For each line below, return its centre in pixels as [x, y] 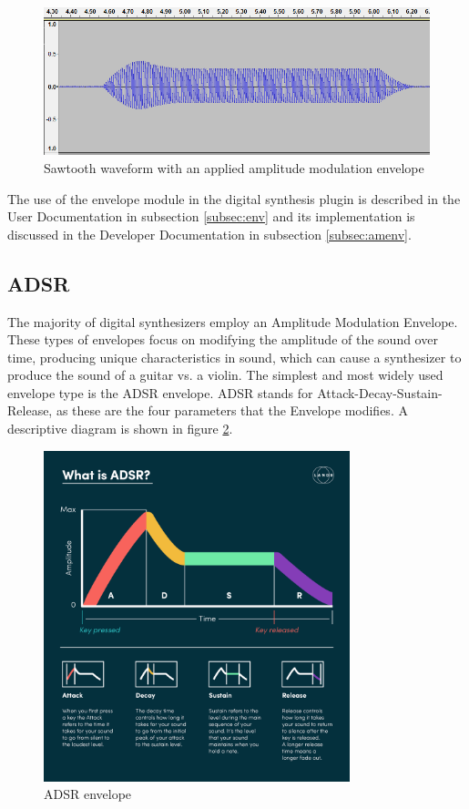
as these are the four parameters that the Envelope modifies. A [232, 410]
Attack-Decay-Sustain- [380, 392]
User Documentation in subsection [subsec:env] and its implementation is [211, 216]
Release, [30, 410]
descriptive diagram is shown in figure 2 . [120, 429]
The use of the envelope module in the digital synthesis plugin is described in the [234, 198]
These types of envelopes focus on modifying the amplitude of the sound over [223, 339]
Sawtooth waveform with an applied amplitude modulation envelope [234, 167]
